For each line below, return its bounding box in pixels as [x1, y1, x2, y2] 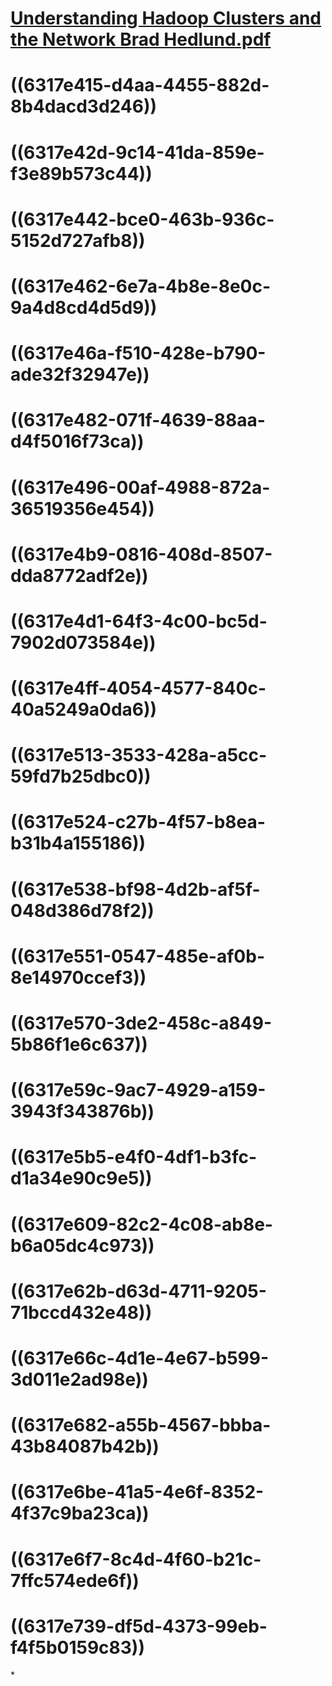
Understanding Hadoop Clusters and [10, 7, 322, 30]
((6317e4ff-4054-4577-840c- [10, 677, 267, 700]
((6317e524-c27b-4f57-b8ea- [10, 811, 266, 834]
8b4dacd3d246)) [10, 95, 157, 118]
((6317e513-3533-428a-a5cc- [10, 744, 268, 767]
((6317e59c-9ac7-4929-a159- [10, 1079, 267, 1102]
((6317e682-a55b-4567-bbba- [10, 1414, 272, 1437]
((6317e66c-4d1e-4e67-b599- [10, 1347, 270, 1369]
